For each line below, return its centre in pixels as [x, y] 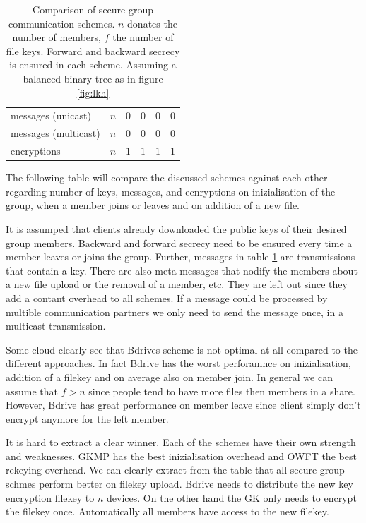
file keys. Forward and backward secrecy [93, 50]
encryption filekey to [50, 497]
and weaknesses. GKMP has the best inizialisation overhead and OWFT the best [181, 456]
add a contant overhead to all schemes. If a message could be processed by [167, 297]
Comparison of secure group [93, 9]
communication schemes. [62, 23]
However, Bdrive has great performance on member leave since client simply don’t [183, 405]
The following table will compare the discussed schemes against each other [167, 178]
